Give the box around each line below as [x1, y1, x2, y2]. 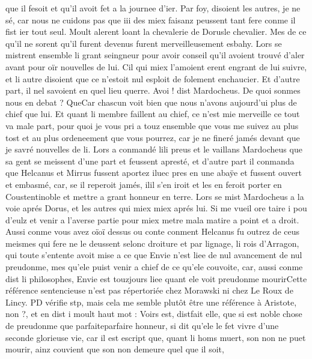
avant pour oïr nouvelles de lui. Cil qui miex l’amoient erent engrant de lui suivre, [5, 60, 307, 73]
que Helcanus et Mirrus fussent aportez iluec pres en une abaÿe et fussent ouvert [5, 166, 302, 179]
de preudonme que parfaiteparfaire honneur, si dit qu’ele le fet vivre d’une [5, 319, 279, 332]
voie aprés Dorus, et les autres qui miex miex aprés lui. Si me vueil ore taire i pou [5, 202, 307, 214]
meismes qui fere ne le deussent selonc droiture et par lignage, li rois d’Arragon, [5, 237, 299, 249]
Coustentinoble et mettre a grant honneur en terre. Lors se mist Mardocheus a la [5, 190, 304, 202]
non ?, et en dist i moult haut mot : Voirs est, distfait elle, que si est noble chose [5, 307, 302, 320]
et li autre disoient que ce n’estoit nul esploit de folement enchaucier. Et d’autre [5, 72, 300, 85]
